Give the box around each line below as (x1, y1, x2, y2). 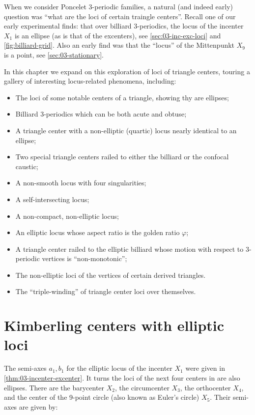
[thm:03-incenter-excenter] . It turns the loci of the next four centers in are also (4, 372, 240, 383)
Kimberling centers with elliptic (4, 315, 225, 335)
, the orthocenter (180, 382, 231, 392)
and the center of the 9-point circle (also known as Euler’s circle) (4, 392, 199, 402)
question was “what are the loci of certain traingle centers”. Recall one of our (4, 11, 236, 21)
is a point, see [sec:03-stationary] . (4, 49, 104, 59)
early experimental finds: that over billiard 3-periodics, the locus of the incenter (4, 21, 244, 31)
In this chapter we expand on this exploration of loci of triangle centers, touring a (4, 66, 250, 76)
